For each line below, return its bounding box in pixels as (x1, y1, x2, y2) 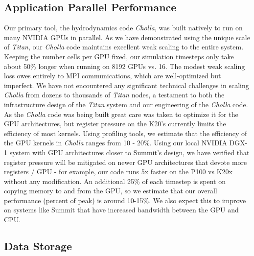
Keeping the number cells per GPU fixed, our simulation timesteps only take (4, 51, 234, 61)
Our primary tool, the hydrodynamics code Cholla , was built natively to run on (4, 23, 243, 33)
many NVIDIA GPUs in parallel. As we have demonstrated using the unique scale (4, 32, 250, 42)
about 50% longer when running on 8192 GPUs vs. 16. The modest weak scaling (4, 61, 245, 71)
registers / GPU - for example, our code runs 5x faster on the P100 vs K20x (4, 166, 232, 177)
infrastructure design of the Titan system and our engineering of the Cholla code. (4, 99, 248, 109)
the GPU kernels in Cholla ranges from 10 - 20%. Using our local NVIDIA (4, 138, 227, 148)
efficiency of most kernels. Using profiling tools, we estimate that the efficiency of (4, 128, 247, 138)
